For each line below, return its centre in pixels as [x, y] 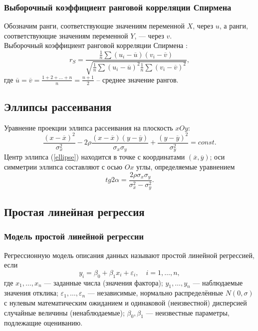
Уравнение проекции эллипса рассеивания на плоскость [89, 127]
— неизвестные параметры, [188, 312]
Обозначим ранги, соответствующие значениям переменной [95, 26]
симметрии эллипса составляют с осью [63, 166]
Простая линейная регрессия [74, 211]
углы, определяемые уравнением [186, 166]
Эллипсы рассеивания [58, 106]
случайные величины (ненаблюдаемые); [64, 312]
